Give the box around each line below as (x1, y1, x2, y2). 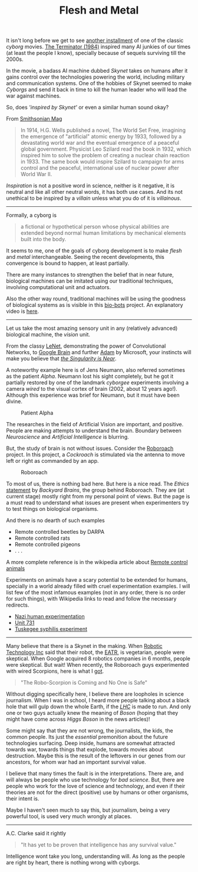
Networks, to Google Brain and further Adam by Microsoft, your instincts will (6, 349, 192, 356)
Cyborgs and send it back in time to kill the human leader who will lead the (6, 86, 187, 93)
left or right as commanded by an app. (6, 458, 99, 465)
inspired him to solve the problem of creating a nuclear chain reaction (20, 152, 190, 159)
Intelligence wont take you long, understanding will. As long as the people (6, 852, 186, 860)
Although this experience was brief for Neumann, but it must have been (6, 391, 180, 399)
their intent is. (6, 795, 39, 802)
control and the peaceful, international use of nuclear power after (20, 164, 180, 171)
